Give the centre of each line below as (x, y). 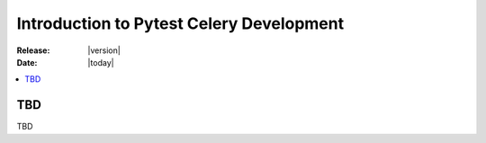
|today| (101, 62)
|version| (104, 50)
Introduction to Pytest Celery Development (180, 23)
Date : (27, 62)
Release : (33, 50)
